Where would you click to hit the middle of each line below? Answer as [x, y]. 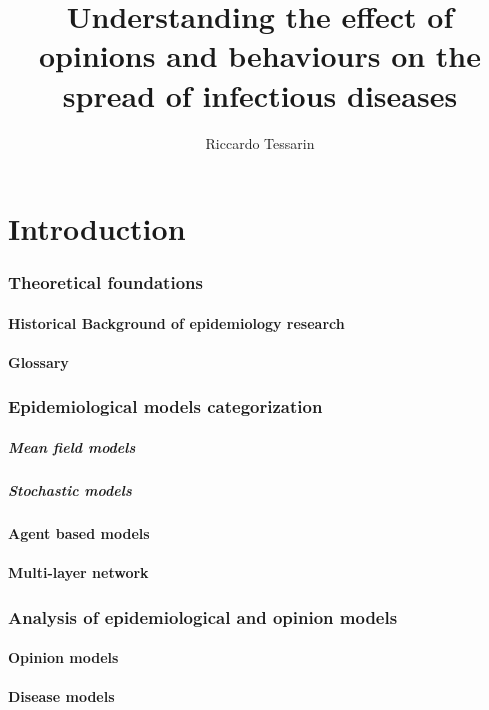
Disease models [61, 696]
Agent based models [79, 532]
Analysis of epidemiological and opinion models [203, 616]
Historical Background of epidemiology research [176, 322]
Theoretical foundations [105, 282]
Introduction [97, 228]
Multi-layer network [78, 572]
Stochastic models [70, 489]
